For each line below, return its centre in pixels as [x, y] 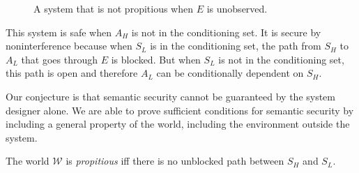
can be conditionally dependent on [230, 73]
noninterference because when [69, 46]
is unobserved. [237, 8]
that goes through [60, 59]
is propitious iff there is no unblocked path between [175, 161]
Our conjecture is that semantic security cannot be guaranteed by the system [171, 96]
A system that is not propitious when [114, 8]
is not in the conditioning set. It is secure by [226, 32]
